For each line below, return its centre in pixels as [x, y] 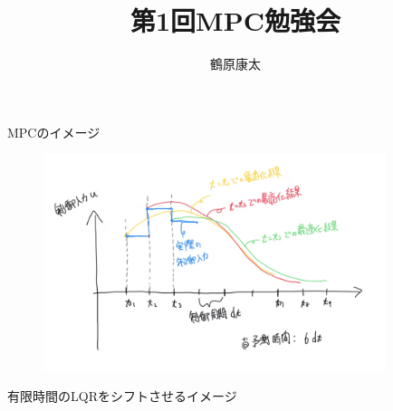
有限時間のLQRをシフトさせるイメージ [122, 396]
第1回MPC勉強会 [235, 20]
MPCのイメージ [54, 132]
